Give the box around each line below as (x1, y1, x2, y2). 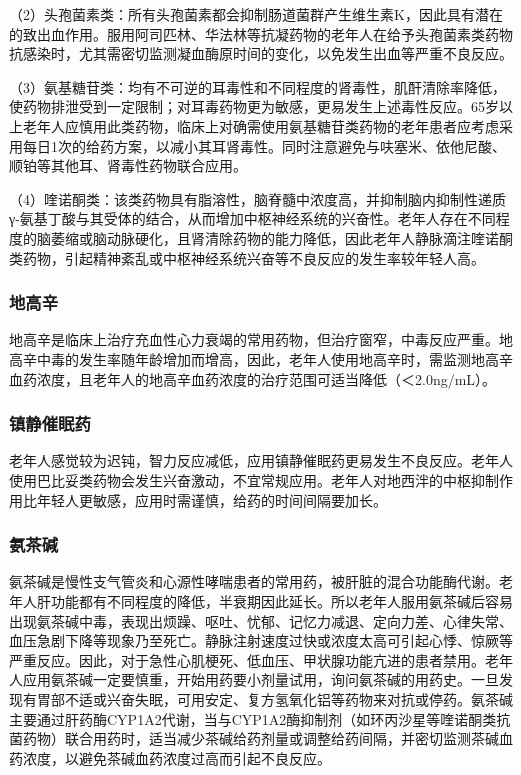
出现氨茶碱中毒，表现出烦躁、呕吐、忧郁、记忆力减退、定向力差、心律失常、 (9, 610, 513, 631)
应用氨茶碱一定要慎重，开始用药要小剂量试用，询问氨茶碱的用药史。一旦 (22, 669, 499, 690)
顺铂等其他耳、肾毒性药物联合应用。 (9, 155, 247, 176)
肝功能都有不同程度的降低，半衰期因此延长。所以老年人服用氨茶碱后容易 (36, 590, 513, 611)
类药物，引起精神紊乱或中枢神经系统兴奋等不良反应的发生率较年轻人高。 (9, 247, 485, 268)
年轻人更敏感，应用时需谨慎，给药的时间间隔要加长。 (36, 489, 387, 510)
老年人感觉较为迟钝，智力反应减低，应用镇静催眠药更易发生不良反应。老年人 (9, 450, 513, 471)
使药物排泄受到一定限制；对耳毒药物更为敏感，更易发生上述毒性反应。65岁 (9, 96, 499, 117)
